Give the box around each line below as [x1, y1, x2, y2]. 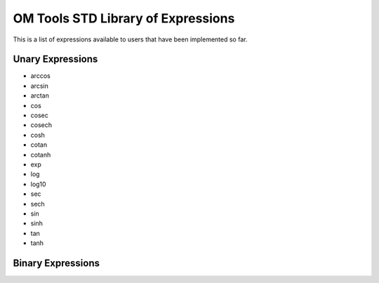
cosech [30, 121, 53, 129]
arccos [30, 72, 51, 80]
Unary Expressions [13, 53, 98, 65]
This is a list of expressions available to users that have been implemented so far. [13, 35, 248, 44]
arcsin [30, 81, 48, 90]
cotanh [30, 150, 51, 159]
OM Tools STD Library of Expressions [13, 11, 235, 26]
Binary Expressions [13, 257, 100, 269]
